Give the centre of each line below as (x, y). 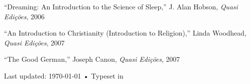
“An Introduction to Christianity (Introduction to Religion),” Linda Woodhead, (125, 33)
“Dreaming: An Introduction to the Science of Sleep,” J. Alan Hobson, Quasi (121, 6)
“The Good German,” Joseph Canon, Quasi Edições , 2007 (92, 59)
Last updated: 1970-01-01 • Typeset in (64, 75)
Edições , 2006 (24, 16)
